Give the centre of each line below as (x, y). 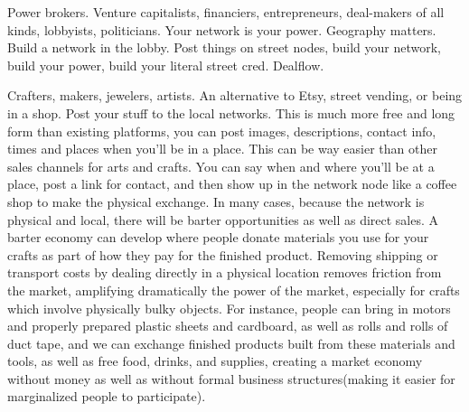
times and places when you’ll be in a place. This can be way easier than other (222, 149)
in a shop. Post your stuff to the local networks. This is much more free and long (231, 112)
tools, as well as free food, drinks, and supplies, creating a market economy (215, 361)
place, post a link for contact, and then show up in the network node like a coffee (232, 184)
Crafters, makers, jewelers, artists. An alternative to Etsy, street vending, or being (235, 95)
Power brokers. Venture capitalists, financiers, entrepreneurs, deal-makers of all (226, 12)
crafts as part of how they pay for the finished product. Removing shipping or (223, 254)
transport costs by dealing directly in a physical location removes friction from (225, 272)
